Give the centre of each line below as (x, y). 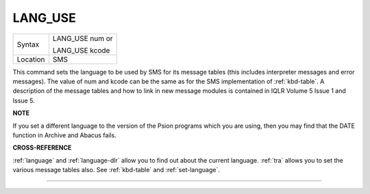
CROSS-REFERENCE (42, 148)
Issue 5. (24, 100)
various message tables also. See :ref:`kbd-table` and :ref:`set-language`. (116, 170)
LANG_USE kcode (81, 50)
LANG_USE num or (83, 38)
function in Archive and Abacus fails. (64, 135)
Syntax (28, 44)
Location (31, 59)
